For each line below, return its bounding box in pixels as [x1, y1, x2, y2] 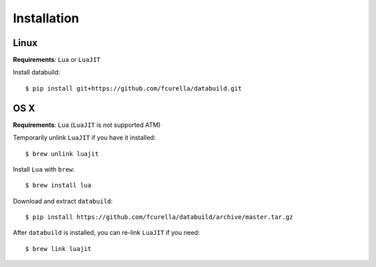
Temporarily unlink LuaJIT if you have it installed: [13, 133, 156, 142]
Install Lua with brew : [13, 165, 75, 174]
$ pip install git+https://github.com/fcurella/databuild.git [25, 84, 242, 92]
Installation [13, 10, 79, 26]
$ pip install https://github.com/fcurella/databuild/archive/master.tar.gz [25, 213, 294, 221]
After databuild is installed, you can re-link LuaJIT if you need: [13, 229, 200, 237]
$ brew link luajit [25, 245, 92, 252]
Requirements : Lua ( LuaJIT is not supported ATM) [13, 121, 161, 129]
